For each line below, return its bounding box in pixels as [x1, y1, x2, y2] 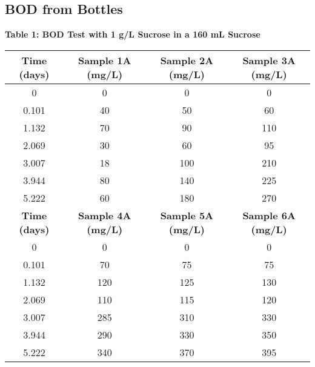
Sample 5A [160, 208, 214, 222]
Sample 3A [242, 53, 296, 67]
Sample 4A [78, 208, 131, 222]
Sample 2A [160, 53, 214, 67]
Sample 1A [78, 53, 131, 67]
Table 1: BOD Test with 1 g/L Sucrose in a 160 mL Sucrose [5, 28, 260, 41]
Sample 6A [242, 208, 296, 222]
